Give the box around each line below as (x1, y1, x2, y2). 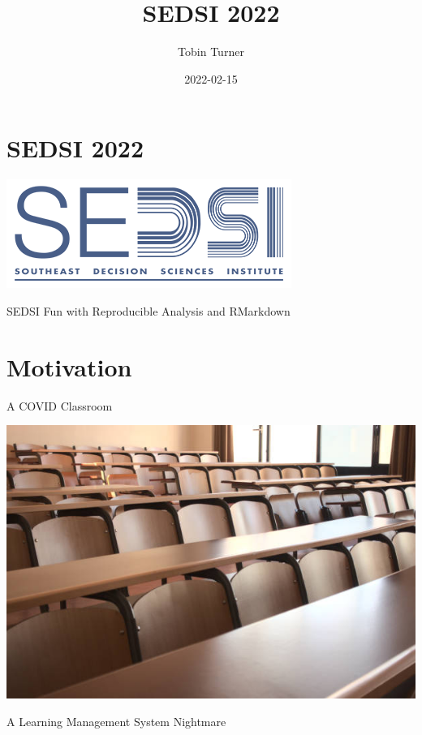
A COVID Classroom (6, 397, 113, 414)
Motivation (6, 350, 132, 383)
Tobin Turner (178, 43, 244, 60)
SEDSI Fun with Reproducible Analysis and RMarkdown (6, 302, 291, 319)
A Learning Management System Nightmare (6, 712, 226, 729)
